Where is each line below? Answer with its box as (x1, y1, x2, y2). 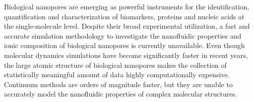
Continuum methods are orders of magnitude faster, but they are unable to (4, 79, 233, 89)
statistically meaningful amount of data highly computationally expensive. (4, 69, 230, 80)
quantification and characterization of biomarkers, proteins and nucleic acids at (4, 11, 245, 21)
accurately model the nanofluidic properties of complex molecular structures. (4, 89, 237, 99)
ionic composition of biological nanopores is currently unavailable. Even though (4, 40, 245, 51)
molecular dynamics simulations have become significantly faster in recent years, (4, 50, 248, 60)
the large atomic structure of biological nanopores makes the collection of (4, 59, 227, 70)
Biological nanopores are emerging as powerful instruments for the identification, (4, 1, 250, 11)
